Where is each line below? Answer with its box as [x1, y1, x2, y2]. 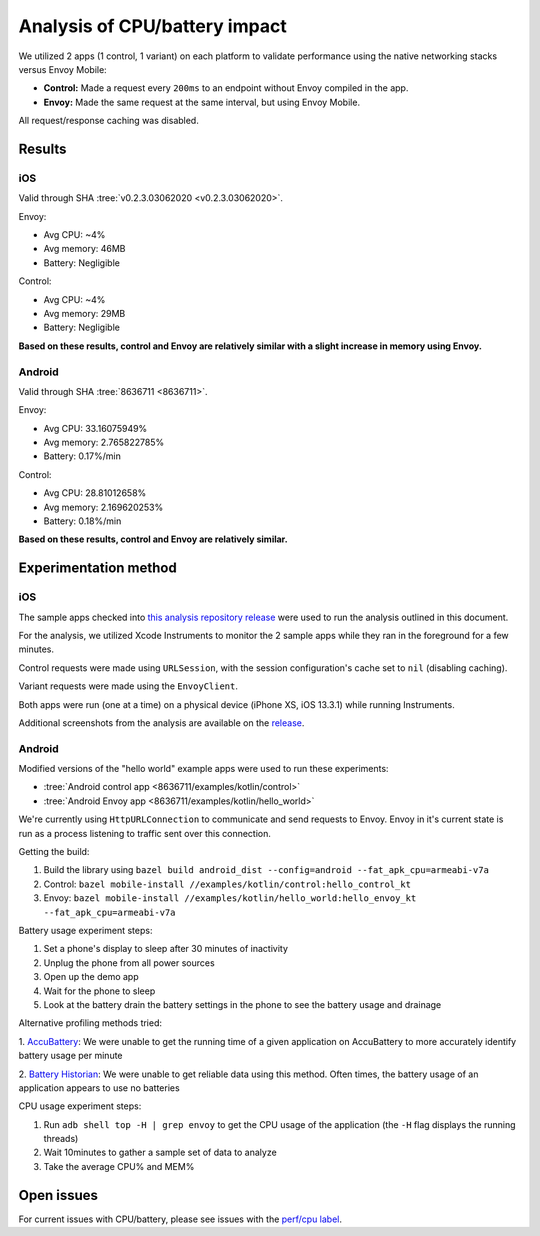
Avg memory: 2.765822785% [43, 436, 165, 449]
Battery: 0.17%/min [43, 450, 122, 462]
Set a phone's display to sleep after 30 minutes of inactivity [43, 943, 289, 955]
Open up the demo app [43, 971, 139, 983]
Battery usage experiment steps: [18, 924, 153, 936]
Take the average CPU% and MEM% [43, 1160, 195, 1172]
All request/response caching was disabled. [18, 115, 199, 127]
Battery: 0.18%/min [43, 515, 122, 527]
